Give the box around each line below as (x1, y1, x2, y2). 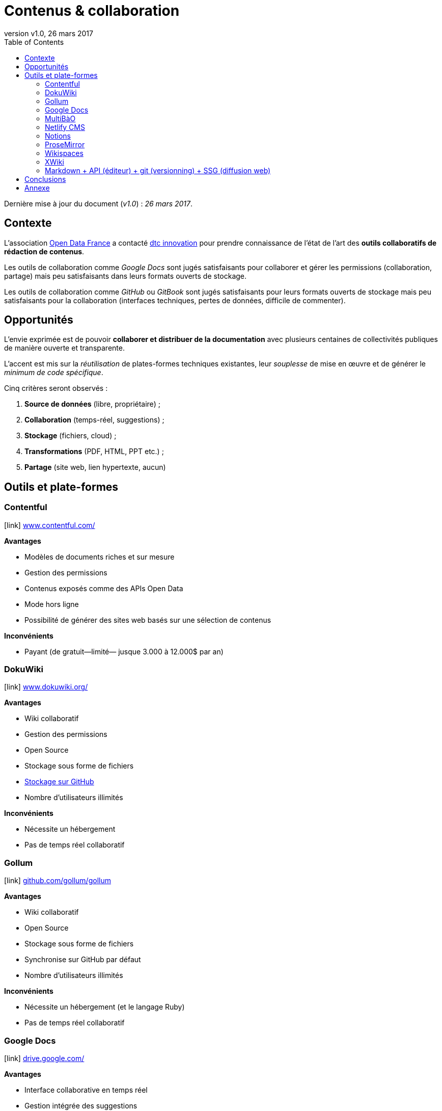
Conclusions (24, 174, 66, 183)
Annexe (24, 183, 50, 192)
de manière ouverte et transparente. (4, 343, 125, 353)
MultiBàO (45, 114, 76, 123)
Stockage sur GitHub (24, 777, 94, 786)
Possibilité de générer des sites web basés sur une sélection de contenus (24, 615, 271, 624)
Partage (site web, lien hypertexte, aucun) (24, 463, 166, 472)
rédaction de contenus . (4, 247, 85, 256)
